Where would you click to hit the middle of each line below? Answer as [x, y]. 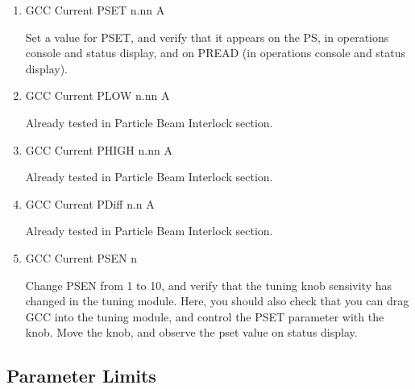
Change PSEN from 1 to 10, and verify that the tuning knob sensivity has [208, 285]
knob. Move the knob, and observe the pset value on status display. [191, 332]
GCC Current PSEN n [81, 257]
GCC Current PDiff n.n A [90, 203]
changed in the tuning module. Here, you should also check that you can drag [217, 301]
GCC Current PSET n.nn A [95, 10]
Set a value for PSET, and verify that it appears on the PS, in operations [207, 37]
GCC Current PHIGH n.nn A [99, 149]
